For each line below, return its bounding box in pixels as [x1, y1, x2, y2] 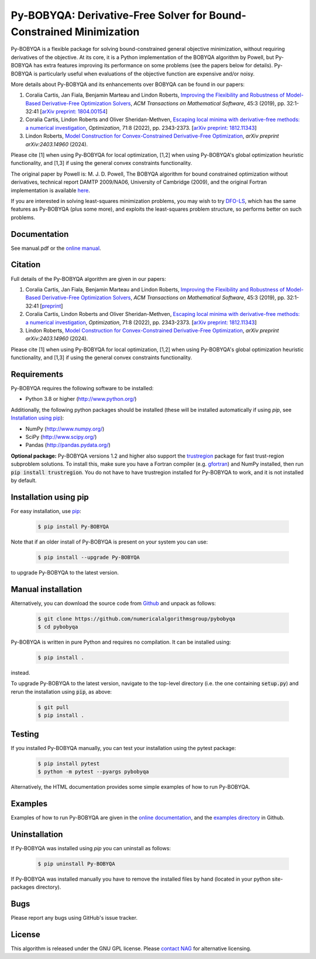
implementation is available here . [11, 187, 90, 194]
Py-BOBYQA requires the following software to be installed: [11, 385, 154, 391]
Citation [11, 260, 41, 270]
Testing [11, 729, 39, 739]
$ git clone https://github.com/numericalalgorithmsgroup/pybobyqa [37, 615, 236, 622]
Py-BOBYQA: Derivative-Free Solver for [11, 9, 207, 22]
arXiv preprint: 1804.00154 [42, 108, 106, 115]
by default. [11, 477, 37, 484]
